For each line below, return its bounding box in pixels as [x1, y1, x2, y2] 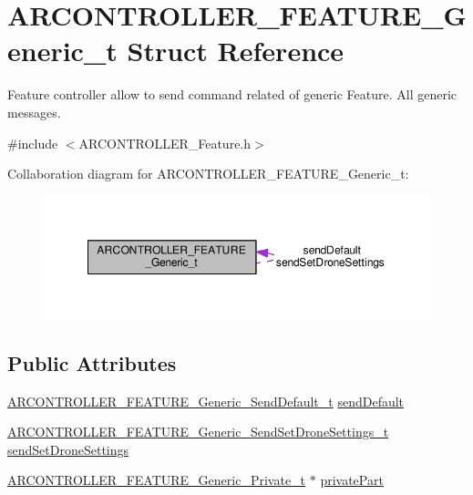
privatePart [320, 470, 384, 490]
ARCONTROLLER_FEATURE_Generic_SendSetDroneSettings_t [7, 422, 389, 441]
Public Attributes [7, 348, 177, 376]
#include [7, 133, 58, 152]
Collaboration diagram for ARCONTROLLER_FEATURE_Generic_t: [7, 164, 409, 183]
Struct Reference [127, 32, 344, 69]
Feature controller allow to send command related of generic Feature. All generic [7, 85, 458, 104]
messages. [7, 102, 61, 121]
